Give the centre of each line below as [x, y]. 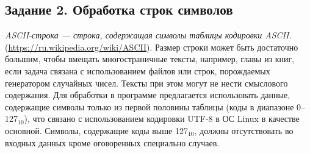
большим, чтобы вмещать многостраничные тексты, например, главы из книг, [150, 59]
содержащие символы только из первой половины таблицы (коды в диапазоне [150, 106]
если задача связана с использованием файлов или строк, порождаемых [138, 70]
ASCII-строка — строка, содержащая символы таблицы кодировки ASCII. [148, 35]
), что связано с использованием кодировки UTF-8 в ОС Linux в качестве [162, 119]
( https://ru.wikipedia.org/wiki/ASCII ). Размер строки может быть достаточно [152, 47]
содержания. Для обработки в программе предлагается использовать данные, [148, 95]
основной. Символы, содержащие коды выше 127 [96, 130]
